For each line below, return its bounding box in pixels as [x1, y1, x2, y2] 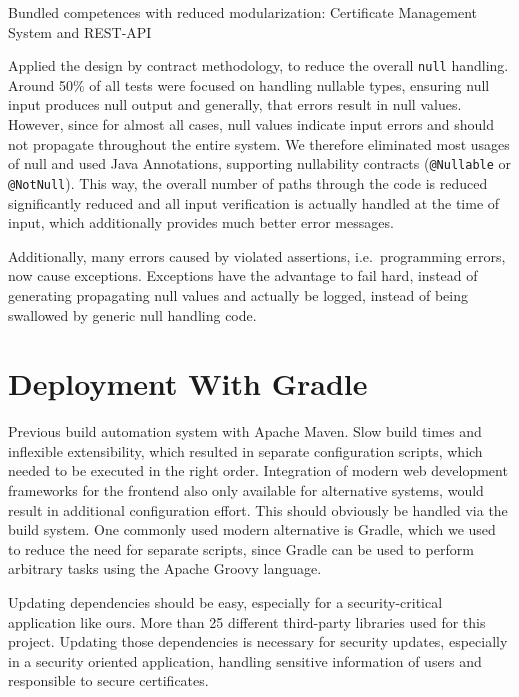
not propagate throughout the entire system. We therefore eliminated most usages [8, 133, 510, 154]
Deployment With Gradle [8, 363, 368, 404]
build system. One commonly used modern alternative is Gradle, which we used [8, 519, 496, 540]
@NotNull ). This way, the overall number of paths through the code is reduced [8, 172, 488, 193]
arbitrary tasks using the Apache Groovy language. [8, 558, 322, 579]
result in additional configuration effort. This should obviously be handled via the [8, 499, 508, 520]
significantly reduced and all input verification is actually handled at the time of [8, 192, 500, 213]
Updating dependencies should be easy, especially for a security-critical [8, 591, 443, 612]
